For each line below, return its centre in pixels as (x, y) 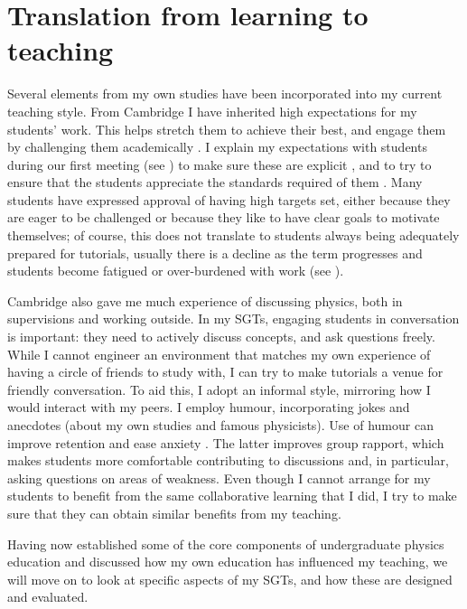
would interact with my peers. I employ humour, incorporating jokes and (209, 407)
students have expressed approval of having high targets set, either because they (229, 199)
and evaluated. (48, 597)
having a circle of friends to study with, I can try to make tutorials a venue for (225, 372)
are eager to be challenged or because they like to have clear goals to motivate (224, 217)
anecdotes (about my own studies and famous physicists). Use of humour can (220, 425)
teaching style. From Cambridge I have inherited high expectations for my (212, 111)
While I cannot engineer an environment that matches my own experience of (219, 354)
